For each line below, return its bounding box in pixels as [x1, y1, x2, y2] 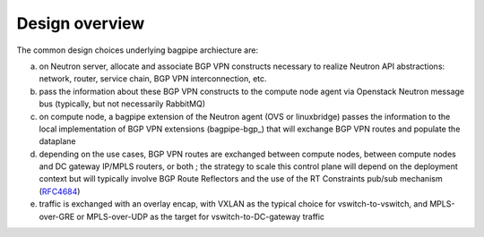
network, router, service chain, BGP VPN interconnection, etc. [39, 73, 268, 84]
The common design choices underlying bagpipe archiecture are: [16, 45, 259, 55]
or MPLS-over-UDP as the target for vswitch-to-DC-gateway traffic [76, 211, 325, 222]
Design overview [16, 13, 145, 33]
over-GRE [39, 211, 75, 222]
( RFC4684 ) [39, 186, 81, 197]
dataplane [39, 136, 76, 147]
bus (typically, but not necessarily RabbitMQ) [39, 98, 206, 109]
